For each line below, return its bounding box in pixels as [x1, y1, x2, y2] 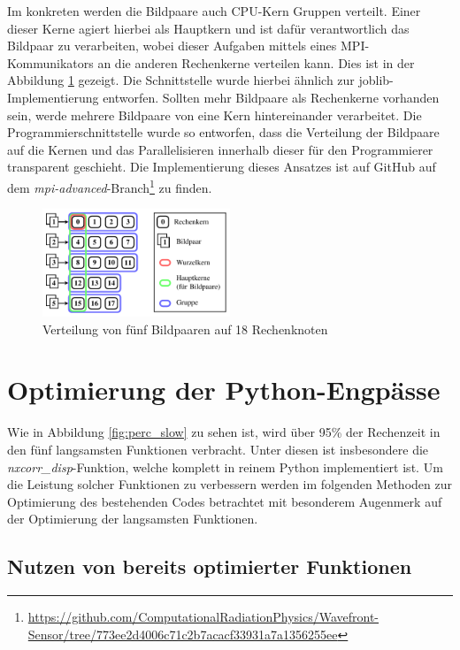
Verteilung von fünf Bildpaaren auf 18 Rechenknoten [42, 319, 328, 338]
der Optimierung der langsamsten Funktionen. [7, 509, 258, 528]
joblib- [358, 71, 394, 89]
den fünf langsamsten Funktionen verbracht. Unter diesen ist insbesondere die [7, 440, 429, 458]
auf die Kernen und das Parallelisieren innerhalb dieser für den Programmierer [7, 140, 433, 158]
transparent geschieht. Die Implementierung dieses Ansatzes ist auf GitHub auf [7, 157, 436, 176]
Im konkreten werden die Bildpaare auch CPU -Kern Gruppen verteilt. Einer [7, 2, 421, 19]
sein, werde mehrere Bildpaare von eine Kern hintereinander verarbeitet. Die [7, 105, 422, 124]
